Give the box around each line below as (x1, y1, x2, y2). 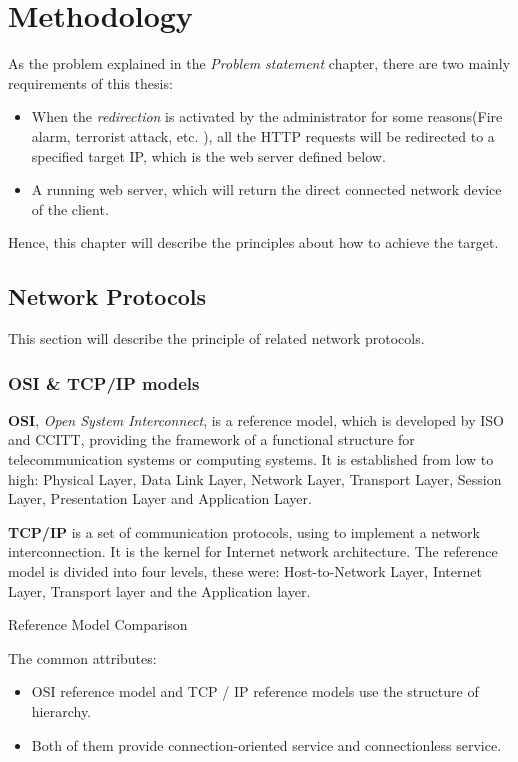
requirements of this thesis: (8, 72, 173, 93)
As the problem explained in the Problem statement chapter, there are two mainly (8, 53, 511, 74)
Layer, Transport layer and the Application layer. (8, 580, 311, 601)
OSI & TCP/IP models (8, 370, 200, 395)
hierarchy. (31, 701, 92, 722)
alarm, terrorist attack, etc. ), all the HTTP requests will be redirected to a (31, 125, 495, 146)
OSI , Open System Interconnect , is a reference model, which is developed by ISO (8, 409, 504, 430)
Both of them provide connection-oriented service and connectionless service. (31, 734, 502, 755)
